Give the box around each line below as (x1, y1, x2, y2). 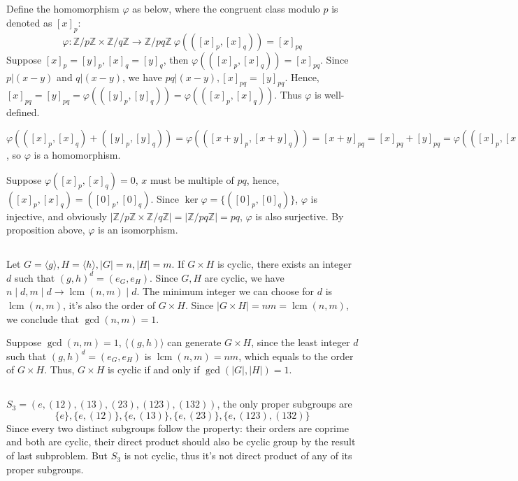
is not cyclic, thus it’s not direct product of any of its (124, 448, 352, 463)
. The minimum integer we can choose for (136, 284, 315, 299)
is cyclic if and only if (107, 362, 200, 377)
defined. (6, 105, 40, 120)
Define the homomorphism (6, 1, 120, 16)
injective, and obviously (6, 208, 107, 223)
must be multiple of (150, 172, 234, 187)
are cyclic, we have (204, 270, 285, 285)
